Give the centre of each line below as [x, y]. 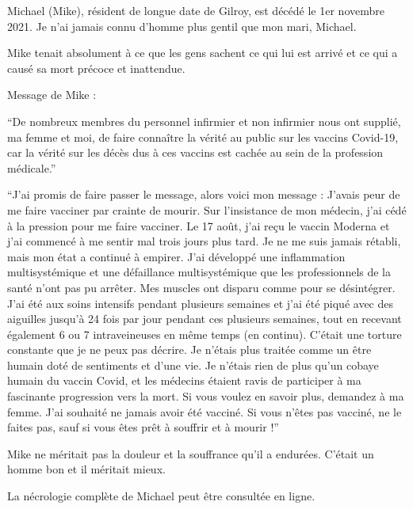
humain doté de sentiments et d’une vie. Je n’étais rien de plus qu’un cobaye [193, 365]
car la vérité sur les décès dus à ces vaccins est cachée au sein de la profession [195, 152]
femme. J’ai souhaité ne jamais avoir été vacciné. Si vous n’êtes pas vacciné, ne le [205, 411]
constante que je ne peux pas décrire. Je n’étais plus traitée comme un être [189, 349]
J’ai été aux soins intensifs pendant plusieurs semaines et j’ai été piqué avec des [200, 303]
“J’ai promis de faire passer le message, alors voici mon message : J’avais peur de [204, 194]
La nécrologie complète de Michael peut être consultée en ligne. [161, 496]
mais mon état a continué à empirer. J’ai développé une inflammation [176, 256]
